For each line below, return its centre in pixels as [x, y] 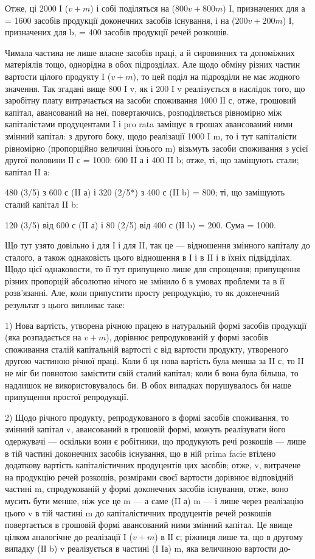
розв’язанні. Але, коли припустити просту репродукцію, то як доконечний [142, 293]
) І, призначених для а [264, 8]
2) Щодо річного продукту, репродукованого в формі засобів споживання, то [147, 417]
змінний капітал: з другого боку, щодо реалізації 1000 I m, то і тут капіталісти [151, 135]
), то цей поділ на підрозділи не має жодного [216, 76]
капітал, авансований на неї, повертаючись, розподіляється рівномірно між [144, 112]
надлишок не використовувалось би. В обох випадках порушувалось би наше [148, 385]
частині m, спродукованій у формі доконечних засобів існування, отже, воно [147, 489]
